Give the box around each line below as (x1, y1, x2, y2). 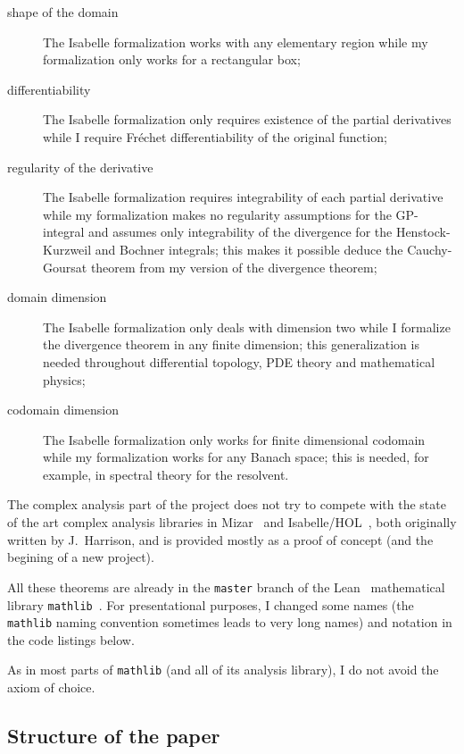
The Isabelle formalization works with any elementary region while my (43, 32, 428, 51)
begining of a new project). (7, 548, 154, 566)
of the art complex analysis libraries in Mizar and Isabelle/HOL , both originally (7, 513, 457, 532)
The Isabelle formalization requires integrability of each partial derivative (43, 188, 443, 206)
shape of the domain (7, 3, 119, 21)
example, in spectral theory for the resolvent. (43, 465, 289, 483)
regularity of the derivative (7, 157, 153, 176)
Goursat (43, 257, 87, 276)
